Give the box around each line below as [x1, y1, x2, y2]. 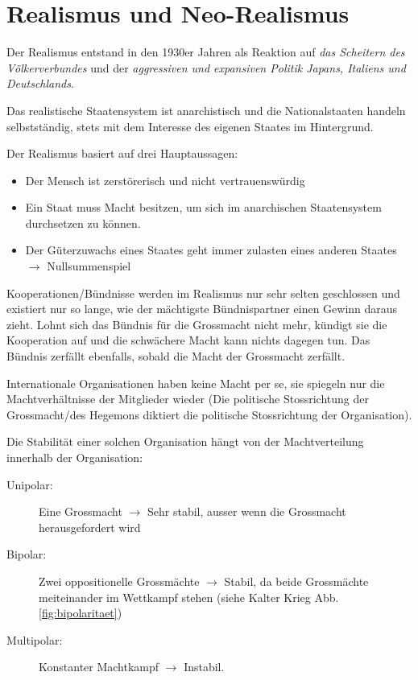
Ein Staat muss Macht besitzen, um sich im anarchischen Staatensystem [25, 199, 382, 216]
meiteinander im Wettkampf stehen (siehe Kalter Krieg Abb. [39, 588, 339, 605]
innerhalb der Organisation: [6, 449, 143, 465]
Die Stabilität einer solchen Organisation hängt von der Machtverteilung [6, 433, 364, 450]
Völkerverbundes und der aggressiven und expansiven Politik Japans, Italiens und [6, 59, 406, 76]
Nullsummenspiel [47, 258, 131, 274]
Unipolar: [6, 476, 53, 492]
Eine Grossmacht [39, 503, 122, 520]
